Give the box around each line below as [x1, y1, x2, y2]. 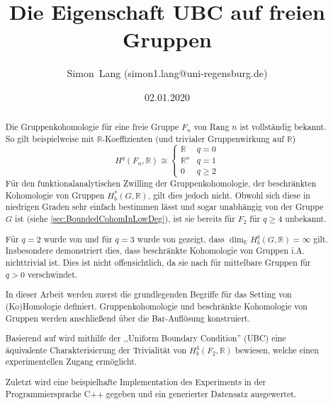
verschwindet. [27, 268, 78, 280]
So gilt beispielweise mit [5, 132, 94, 144]
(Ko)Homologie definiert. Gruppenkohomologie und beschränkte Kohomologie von [5, 300, 307, 312]
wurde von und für [43, 233, 113, 245]
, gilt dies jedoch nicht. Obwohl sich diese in [148, 189, 310, 201]
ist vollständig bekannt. [239, 121, 327, 133]
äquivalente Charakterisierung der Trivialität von [5, 344, 187, 356]
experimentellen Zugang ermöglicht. [5, 356, 137, 368]
